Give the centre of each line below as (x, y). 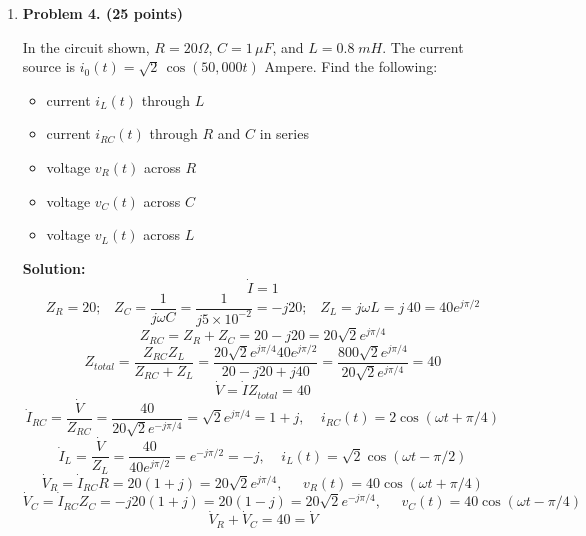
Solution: (54, 267)
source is (49, 66)
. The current (423, 46)
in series (284, 133)
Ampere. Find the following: (351, 66)
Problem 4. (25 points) (102, 13)
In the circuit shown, (86, 46)
